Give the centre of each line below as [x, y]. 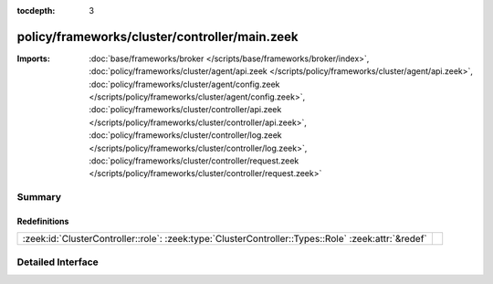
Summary [39, 197]
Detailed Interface [58, 262]
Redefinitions [43, 221]
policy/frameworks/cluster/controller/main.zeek [157, 37]
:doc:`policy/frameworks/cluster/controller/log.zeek [185, 135]
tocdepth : [36, 11]
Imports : [33, 58]
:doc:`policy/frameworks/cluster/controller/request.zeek [194, 161]
